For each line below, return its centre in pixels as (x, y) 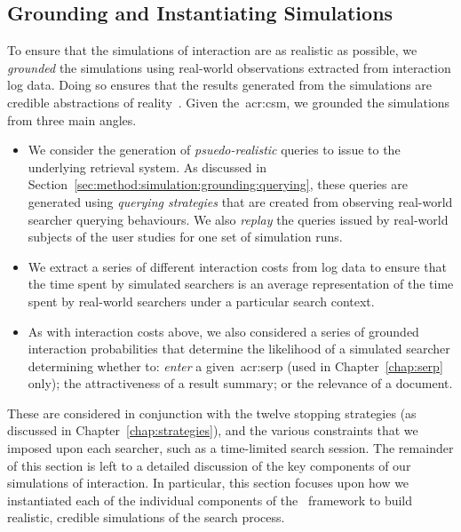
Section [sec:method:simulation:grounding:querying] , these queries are (218, 184)
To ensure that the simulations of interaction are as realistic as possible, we (212, 50)
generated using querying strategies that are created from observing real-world (240, 201)
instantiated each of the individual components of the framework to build (210, 500)
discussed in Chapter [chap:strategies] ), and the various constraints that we (213, 430)
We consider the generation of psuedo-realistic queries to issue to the (214, 150)
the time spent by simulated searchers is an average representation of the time (241, 284)
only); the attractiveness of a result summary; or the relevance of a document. (240, 383)
